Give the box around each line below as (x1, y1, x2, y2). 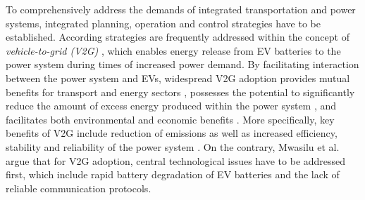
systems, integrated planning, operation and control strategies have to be (6, 15, 321, 30)
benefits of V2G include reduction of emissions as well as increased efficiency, (6, 126, 338, 140)
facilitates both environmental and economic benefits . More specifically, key (6, 112, 335, 126)
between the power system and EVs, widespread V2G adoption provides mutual (6, 70, 350, 85)
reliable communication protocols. (6, 180, 151, 195)
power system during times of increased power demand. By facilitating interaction (6, 57, 359, 72)
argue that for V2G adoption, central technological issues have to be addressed (6, 153, 346, 168)
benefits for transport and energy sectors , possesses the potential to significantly (6, 84, 355, 99)
